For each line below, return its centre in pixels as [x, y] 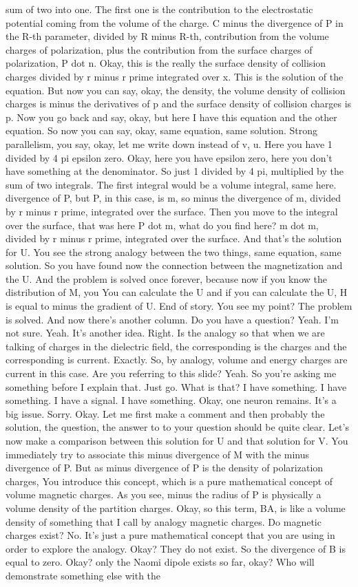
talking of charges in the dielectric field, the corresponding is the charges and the [176, 346]
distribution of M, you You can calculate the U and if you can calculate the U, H [177, 292]
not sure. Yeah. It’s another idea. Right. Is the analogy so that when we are [165, 333]
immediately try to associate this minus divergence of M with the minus [158, 454]
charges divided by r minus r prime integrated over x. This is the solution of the [175, 76]
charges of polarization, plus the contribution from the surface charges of [159, 49]
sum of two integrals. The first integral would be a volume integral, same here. [171, 184]
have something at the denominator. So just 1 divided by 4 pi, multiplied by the [175, 171]
